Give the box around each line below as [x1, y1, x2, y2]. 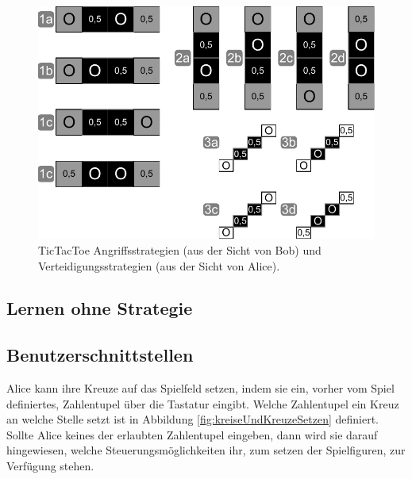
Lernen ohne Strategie [6, 296, 193, 320]
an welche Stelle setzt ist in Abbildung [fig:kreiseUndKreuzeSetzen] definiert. [6, 411, 379, 427]
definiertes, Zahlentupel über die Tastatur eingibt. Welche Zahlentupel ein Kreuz [6, 395, 399, 412]
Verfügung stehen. [6, 458, 94, 474]
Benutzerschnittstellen [6, 343, 194, 367]
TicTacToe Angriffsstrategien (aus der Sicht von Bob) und [38, 241, 322, 258]
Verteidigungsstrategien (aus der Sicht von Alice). [38, 257, 280, 274]
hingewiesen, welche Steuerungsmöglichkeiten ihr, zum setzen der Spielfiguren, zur [6, 442, 406, 458]
